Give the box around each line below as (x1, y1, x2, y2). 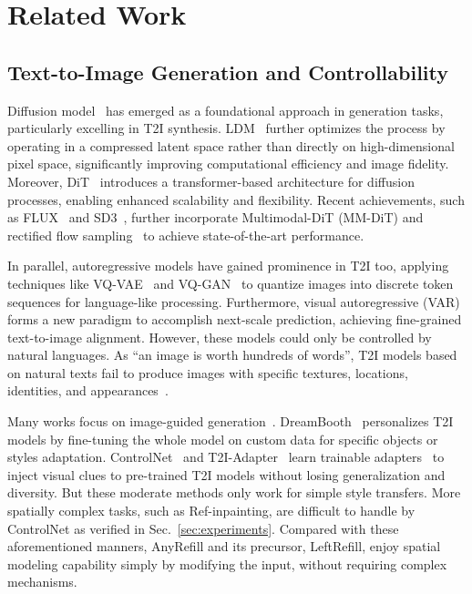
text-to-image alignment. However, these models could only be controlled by (7, 327, 432, 346)
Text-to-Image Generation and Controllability (7, 57, 449, 86)
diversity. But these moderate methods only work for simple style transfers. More (7, 483, 461, 502)
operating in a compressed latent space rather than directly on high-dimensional (7, 136, 455, 155)
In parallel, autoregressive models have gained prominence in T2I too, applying (7, 256, 449, 275)
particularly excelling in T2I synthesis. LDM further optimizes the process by (7, 118, 446, 138)
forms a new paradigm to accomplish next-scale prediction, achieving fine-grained (7, 310, 462, 329)
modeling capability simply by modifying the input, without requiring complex (7, 554, 447, 573)
